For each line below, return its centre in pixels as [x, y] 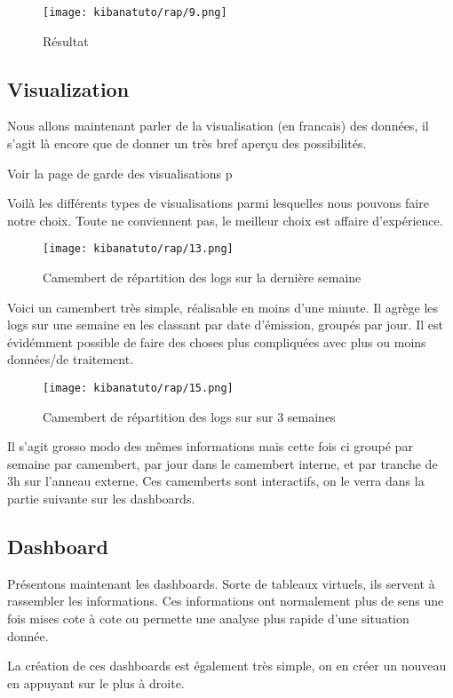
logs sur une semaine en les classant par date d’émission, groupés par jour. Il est [225, 325]
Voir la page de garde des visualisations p [120, 173]
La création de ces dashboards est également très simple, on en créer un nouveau [227, 666]
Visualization [68, 88]
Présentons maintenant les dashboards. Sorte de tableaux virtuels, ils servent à [221, 583]
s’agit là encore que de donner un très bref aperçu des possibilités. [187, 143]
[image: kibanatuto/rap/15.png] [138, 389]
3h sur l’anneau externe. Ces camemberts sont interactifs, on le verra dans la [216, 481]
